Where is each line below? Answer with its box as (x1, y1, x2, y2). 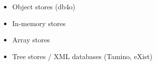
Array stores (12, 34, 50, 45)
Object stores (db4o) (12, 1, 75, 11)
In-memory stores (12, 18, 66, 28)
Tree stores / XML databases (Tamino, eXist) (12, 51, 153, 61)
